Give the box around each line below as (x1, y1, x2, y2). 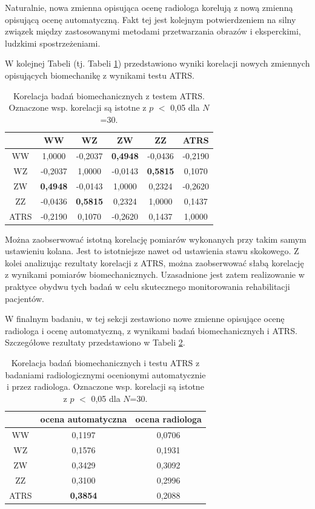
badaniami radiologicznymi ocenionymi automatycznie (5, 368, 206, 381)
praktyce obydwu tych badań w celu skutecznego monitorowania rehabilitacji (5, 280, 290, 293)
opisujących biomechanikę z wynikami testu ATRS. (5, 68, 195, 81)
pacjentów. (5, 292, 44, 304)
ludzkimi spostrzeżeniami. (5, 36, 101, 49)
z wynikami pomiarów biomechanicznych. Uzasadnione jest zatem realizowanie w (5, 268, 305, 281)
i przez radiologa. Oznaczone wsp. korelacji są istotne (7, 380, 204, 393)
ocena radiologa (135, 413, 202, 425)
